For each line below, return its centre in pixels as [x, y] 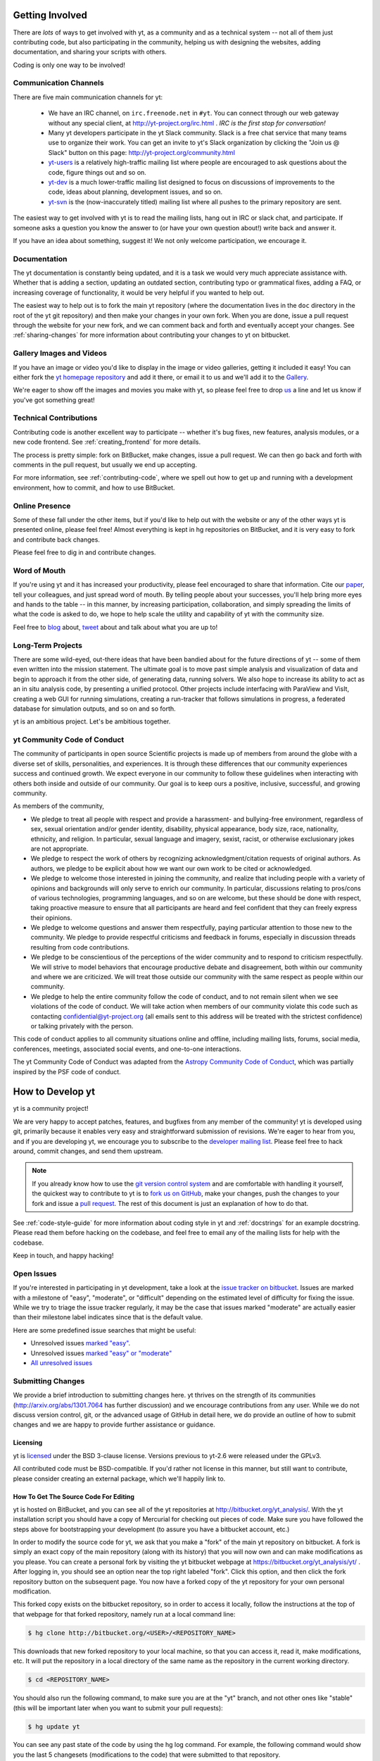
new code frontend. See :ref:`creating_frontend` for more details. [107, 442]
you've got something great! [54, 400]
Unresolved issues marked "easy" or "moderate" [101, 1353]
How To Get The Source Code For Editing [74, 1496]
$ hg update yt [54, 1726]
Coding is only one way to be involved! [69, 65]
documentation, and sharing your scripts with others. [90, 52]
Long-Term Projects [47, 645]
